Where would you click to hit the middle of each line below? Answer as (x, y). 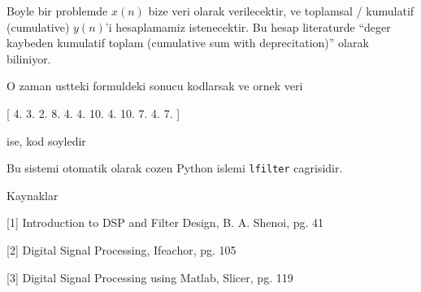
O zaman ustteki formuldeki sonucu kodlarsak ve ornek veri (155, 86)
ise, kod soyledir (46, 140)
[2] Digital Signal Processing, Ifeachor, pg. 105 (122, 250)
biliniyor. (29, 58)
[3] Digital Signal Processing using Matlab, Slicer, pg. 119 (150, 277)
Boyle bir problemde (57, 11)
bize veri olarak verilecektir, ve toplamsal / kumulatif (281, 11)
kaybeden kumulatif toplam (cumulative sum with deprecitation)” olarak (188, 43)
